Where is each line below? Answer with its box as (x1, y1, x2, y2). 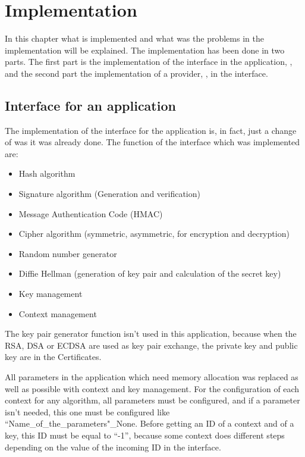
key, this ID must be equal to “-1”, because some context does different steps (5, 428, 285, 441)
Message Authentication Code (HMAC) (18, 207, 163, 220)
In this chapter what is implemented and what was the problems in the (5, 32, 264, 45)
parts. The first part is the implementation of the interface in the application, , (5, 55, 293, 68)
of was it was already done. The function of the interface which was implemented (5, 136, 300, 148)
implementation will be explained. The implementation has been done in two (5, 43, 285, 56)
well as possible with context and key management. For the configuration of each (5, 382, 300, 395)
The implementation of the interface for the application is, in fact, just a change (5, 124, 297, 136)
